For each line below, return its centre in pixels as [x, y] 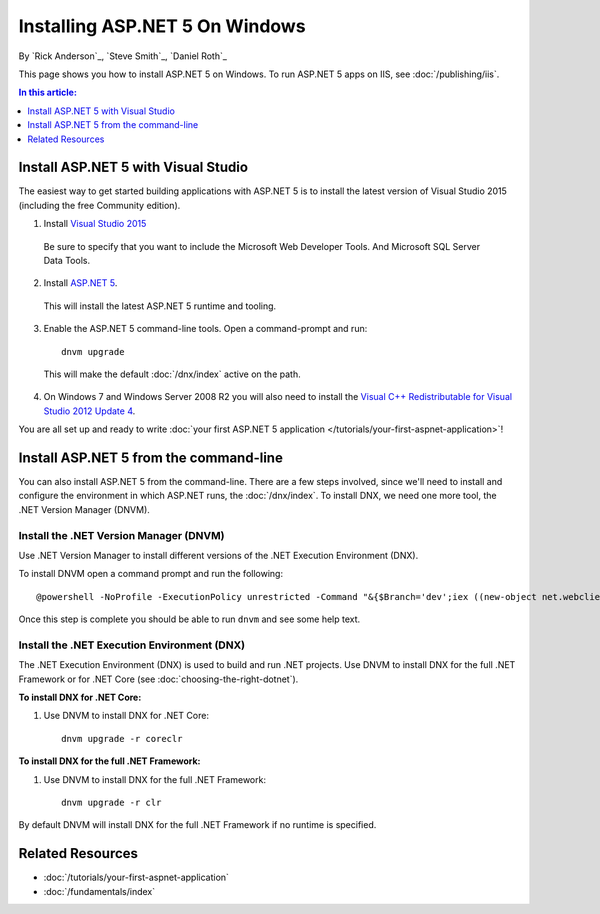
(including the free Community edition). [99, 205]
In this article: [47, 92]
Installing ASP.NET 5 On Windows [162, 26]
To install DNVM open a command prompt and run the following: [151, 574]
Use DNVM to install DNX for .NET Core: [126, 716]
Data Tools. [66, 260]
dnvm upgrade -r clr [111, 802]
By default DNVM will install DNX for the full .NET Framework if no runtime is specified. [197, 825]
